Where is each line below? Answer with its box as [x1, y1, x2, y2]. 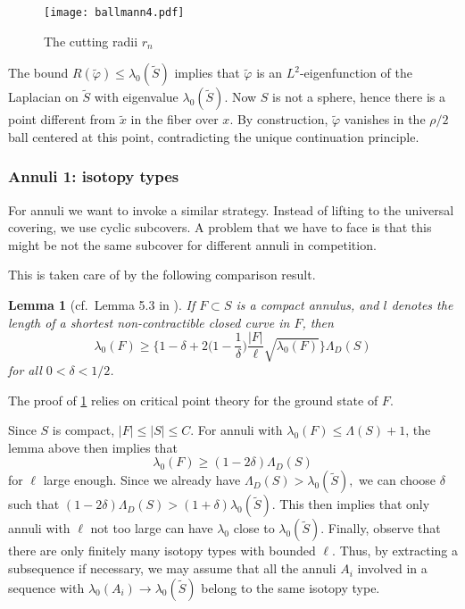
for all [8, 361, 42, 380]
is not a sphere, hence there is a [272, 88, 446, 106]
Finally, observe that [328, 519, 441, 538]
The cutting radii [44, 31, 138, 50]
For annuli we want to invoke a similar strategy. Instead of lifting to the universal [8, 200, 454, 219]
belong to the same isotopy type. [201, 578, 380, 596]
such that [8, 495, 60, 513]
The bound [8, 63, 69, 82]
